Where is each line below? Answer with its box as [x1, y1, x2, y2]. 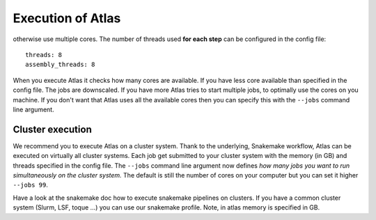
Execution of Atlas [13, 10, 121, 26]
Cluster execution [13, 123, 92, 135]
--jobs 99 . [13, 181, 48, 189]
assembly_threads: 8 [25, 61, 95, 69]
